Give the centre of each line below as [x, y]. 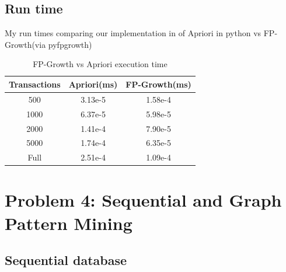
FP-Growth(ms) [158, 84]
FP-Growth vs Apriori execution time [100, 64]
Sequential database [66, 260]
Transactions [35, 84]
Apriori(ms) [93, 84]
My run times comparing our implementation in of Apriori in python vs [133, 33]
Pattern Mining [69, 223]
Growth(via [25, 44]
